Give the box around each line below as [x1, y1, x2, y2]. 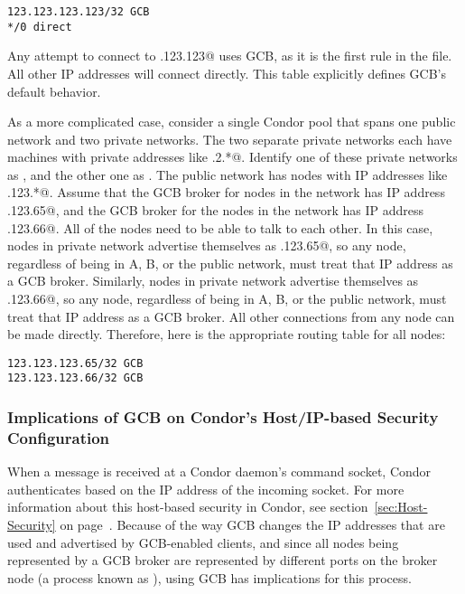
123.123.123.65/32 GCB [7, 356, 144, 370]
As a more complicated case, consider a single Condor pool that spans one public [7, 112, 456, 131]
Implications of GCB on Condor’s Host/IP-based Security [7, 406, 439, 429]
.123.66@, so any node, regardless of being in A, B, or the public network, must [7, 289, 447, 308]
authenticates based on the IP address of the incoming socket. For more [7, 479, 405, 498]
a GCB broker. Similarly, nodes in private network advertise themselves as [7, 271, 419, 290]
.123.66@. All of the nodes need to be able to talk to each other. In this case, [7, 218, 433, 237]
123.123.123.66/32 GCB [7, 372, 144, 385]
